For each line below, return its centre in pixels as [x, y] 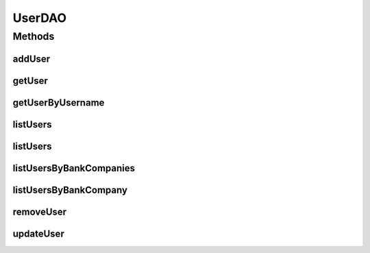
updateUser [38, 233]
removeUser [40, 212]
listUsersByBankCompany [70, 190]
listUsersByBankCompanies [74, 168]
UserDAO [40, 18]
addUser [32, 59]
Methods [34, 36]
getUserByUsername [59, 103]
